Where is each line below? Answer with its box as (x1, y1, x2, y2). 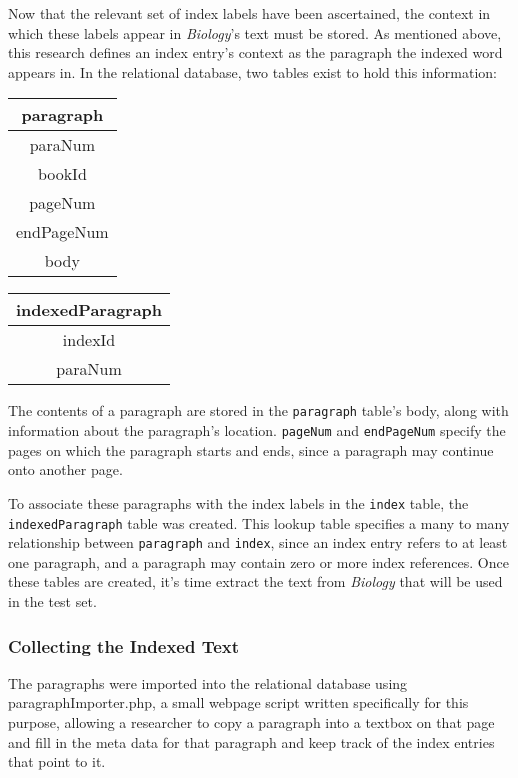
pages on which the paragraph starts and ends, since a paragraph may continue (8, 439, 494, 460)
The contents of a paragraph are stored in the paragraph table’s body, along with (8, 400, 509, 421)
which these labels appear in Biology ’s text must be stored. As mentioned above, (8, 22, 502, 43)
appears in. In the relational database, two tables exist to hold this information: (8, 61, 497, 82)
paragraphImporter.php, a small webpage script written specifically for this (8, 692, 469, 713)
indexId (62, 328, 116, 352)
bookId (37, 162, 87, 186)
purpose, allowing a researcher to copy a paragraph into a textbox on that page (8, 712, 495, 733)
